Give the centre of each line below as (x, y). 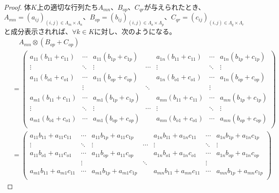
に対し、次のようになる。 (135, 31)
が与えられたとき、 (174, 7)
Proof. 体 (18, 7)
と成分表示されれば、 (38, 31)
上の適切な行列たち (67, 7)
